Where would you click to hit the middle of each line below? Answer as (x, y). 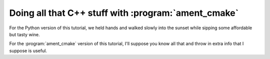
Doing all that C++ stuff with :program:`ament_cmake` (124, 13)
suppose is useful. (28, 51)
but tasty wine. (24, 34)
